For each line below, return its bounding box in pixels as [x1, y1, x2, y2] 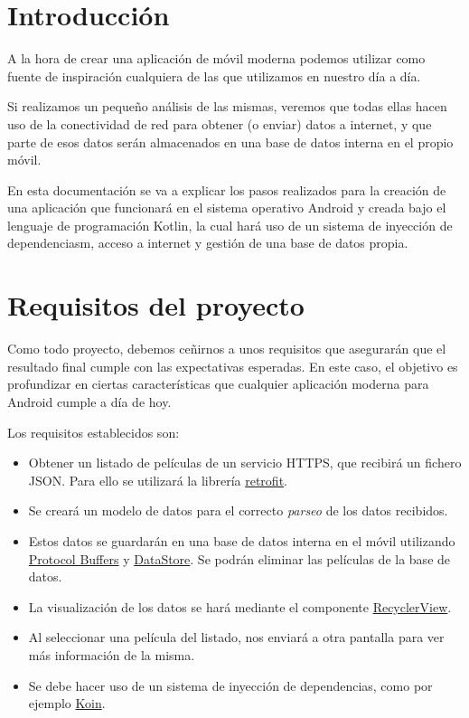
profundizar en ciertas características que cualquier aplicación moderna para [7, 374, 429, 393]
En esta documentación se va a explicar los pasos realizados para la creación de [7, 180, 446, 199]
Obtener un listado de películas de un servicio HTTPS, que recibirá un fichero [28, 453, 462, 472]
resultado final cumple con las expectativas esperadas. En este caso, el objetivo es [7, 356, 458, 375]
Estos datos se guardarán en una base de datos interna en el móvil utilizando [28, 531, 455, 550]
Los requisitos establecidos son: [7, 422, 180, 441]
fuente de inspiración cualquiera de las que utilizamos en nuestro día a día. [7, 66, 421, 85]
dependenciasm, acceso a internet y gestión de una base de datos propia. [7, 233, 408, 252]
